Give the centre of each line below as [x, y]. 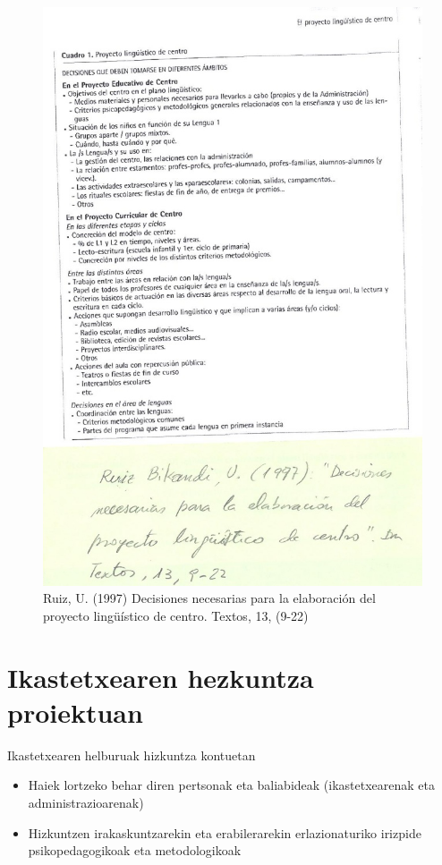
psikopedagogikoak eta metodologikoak [135, 850]
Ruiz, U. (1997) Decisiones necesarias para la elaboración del [209, 598]
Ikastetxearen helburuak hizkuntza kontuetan [132, 755]
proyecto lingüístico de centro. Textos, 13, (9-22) [176, 615]
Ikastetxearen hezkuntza [161, 677]
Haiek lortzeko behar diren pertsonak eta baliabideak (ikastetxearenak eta [231, 785]
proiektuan [75, 712]
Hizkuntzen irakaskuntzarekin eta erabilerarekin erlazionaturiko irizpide [225, 832]
